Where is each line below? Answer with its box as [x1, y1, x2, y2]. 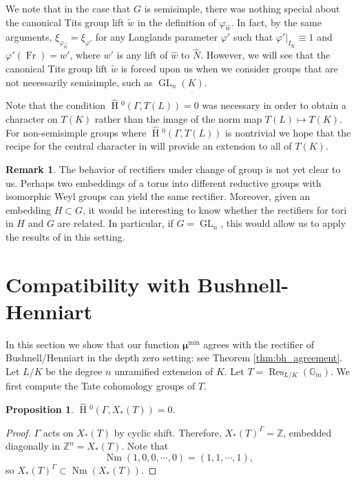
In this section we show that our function [6, 337, 180, 351]
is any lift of [116, 48, 168, 62]
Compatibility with [6, 270, 190, 298]
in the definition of [137, 14, 216, 29]
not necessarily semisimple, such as [6, 74, 153, 89]
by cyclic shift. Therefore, [114, 425, 222, 439]
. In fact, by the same [231, 14, 322, 29]
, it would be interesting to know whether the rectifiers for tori [83, 202, 347, 217]
